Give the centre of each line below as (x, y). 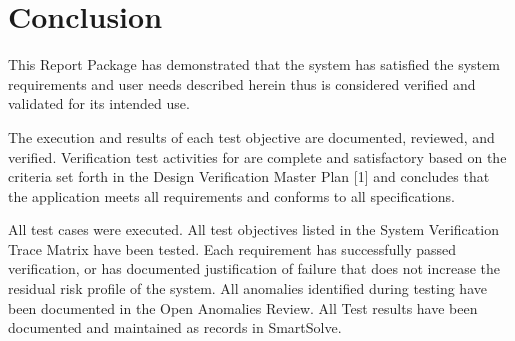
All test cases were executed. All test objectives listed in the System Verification (253, 229)
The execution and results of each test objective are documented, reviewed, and (251, 136)
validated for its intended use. (99, 103)
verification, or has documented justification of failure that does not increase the (254, 268)
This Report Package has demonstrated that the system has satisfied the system (254, 64)
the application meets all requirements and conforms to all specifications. (231, 195)
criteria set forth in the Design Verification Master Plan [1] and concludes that (249, 176)
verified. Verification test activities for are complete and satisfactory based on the (257, 156)
